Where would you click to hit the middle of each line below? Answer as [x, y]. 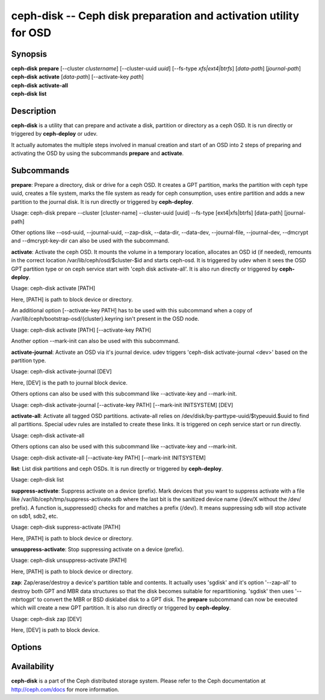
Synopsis [29, 54]
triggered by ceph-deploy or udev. [54, 134]
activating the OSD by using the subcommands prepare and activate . [97, 153]
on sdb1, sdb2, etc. [35, 516]
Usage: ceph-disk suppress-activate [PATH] [66, 527]
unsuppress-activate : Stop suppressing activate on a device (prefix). [97, 549]
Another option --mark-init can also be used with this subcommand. [95, 341]
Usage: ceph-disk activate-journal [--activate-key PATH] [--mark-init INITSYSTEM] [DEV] [122, 405]
